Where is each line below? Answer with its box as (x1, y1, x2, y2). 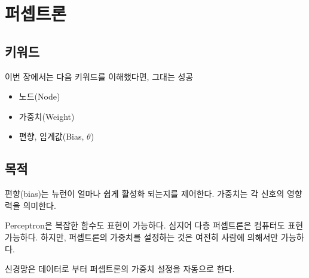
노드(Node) (19, 90, 60, 103)
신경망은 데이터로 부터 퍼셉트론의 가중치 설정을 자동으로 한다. (5, 262, 235, 275)
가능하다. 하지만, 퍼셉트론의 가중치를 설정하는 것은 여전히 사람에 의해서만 (5, 230, 279, 243)
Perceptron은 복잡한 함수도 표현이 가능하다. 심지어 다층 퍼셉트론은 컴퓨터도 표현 (5, 219, 304, 231)
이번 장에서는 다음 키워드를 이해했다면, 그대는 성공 (5, 70, 194, 82)
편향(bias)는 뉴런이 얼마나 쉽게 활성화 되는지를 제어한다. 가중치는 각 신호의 (5, 187, 284, 200)
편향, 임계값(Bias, (19, 130, 84, 143)
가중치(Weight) (19, 110, 75, 122)
